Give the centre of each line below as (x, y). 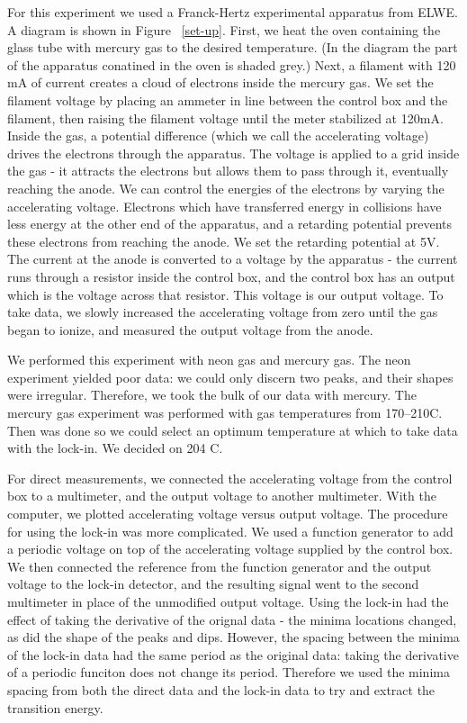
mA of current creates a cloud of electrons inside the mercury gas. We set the (220, 82)
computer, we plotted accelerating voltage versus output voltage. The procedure (228, 514)
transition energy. (55, 707)
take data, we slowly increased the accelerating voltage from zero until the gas (223, 312)
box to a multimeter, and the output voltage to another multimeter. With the (222, 496)
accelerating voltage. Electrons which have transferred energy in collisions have (225, 206)
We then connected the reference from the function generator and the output (220, 566)
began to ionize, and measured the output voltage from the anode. (190, 329)
